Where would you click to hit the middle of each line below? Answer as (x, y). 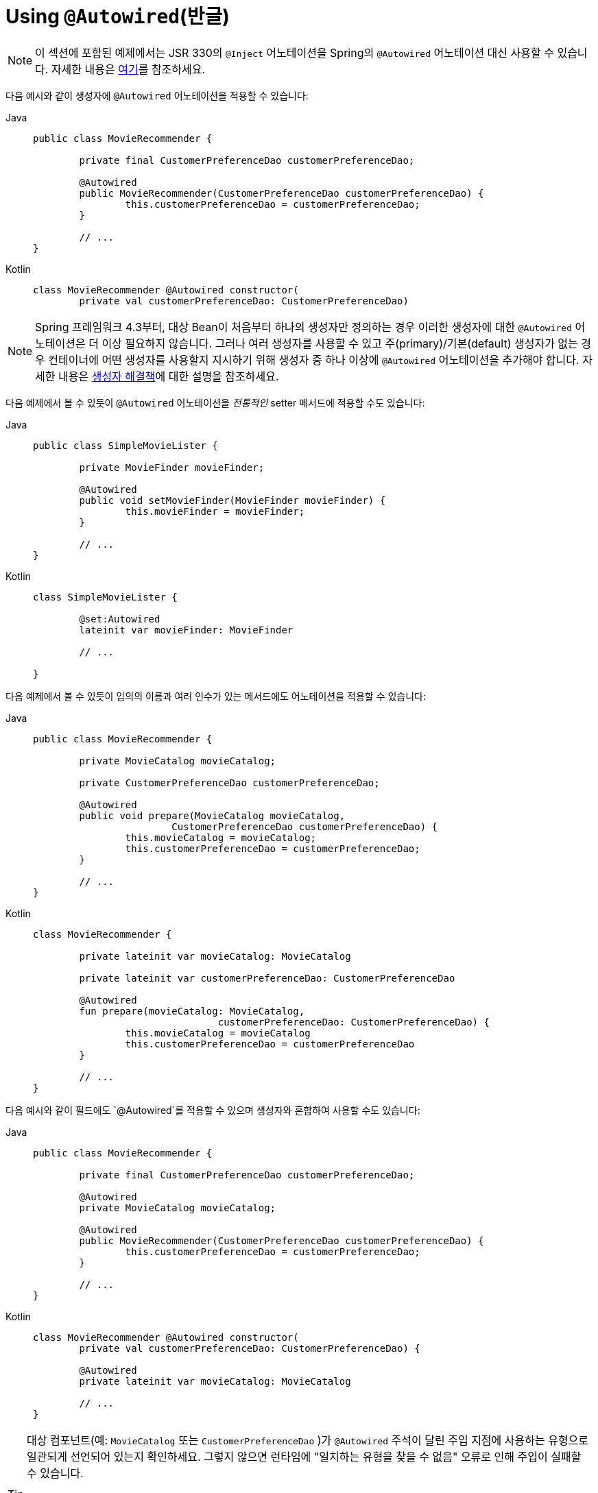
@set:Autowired (120, 619)
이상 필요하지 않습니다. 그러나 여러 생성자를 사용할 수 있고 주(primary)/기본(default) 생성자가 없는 (340, 343)
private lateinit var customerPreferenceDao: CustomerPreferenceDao (267, 978)
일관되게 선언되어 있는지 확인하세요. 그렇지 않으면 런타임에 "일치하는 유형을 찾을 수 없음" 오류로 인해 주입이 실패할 (304, 1456)
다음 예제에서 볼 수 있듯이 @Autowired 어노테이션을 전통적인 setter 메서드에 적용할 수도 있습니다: (215, 402)
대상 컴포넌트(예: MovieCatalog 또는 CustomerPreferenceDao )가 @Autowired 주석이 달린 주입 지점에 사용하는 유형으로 (308, 1440)
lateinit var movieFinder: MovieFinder (186, 630)
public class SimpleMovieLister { (125, 445)
